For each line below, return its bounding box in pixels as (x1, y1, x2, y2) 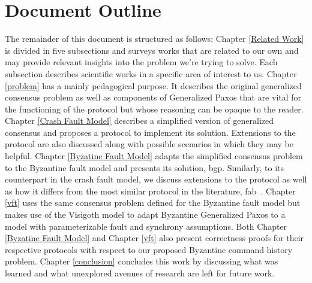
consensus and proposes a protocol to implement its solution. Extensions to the (5, 126, 296, 138)
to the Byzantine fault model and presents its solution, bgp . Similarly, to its (5, 161, 284, 174)
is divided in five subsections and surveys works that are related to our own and (5, 44, 299, 56)
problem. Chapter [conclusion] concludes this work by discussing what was (5, 255, 278, 267)
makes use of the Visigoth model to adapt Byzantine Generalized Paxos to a (5, 208, 286, 221)
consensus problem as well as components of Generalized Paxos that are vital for (5, 91, 302, 104)
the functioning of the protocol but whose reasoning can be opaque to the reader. (5, 102, 304, 115)
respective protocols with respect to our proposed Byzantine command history (5, 243, 293, 255)
